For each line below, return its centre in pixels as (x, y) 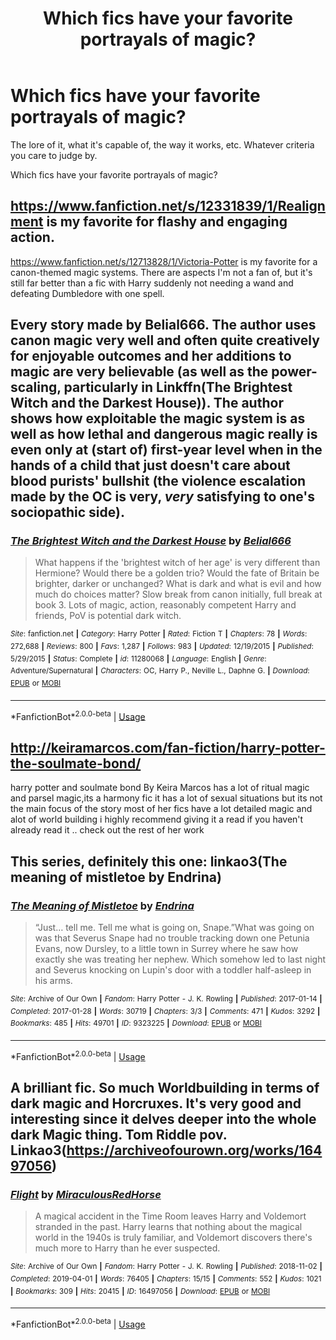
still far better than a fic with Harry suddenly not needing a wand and (152, 283)
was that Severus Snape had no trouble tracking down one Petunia (172, 938)
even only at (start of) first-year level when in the (166, 450)
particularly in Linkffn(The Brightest (178, 387)
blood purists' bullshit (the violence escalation (158, 481)
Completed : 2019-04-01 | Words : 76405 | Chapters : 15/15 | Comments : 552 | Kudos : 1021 (166, 1278)
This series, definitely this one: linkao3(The (149, 861)
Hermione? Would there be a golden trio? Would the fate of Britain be (177, 573)
